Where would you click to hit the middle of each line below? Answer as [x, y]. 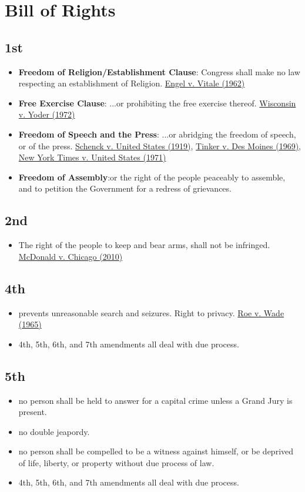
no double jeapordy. [54, 431]
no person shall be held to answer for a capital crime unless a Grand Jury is [155, 400]
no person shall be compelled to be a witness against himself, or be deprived [156, 451]
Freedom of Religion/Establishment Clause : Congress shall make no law [159, 71]
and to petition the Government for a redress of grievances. [125, 188]
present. [33, 412]
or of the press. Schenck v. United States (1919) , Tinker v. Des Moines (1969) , [160, 145]
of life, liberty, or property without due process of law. [116, 462]
